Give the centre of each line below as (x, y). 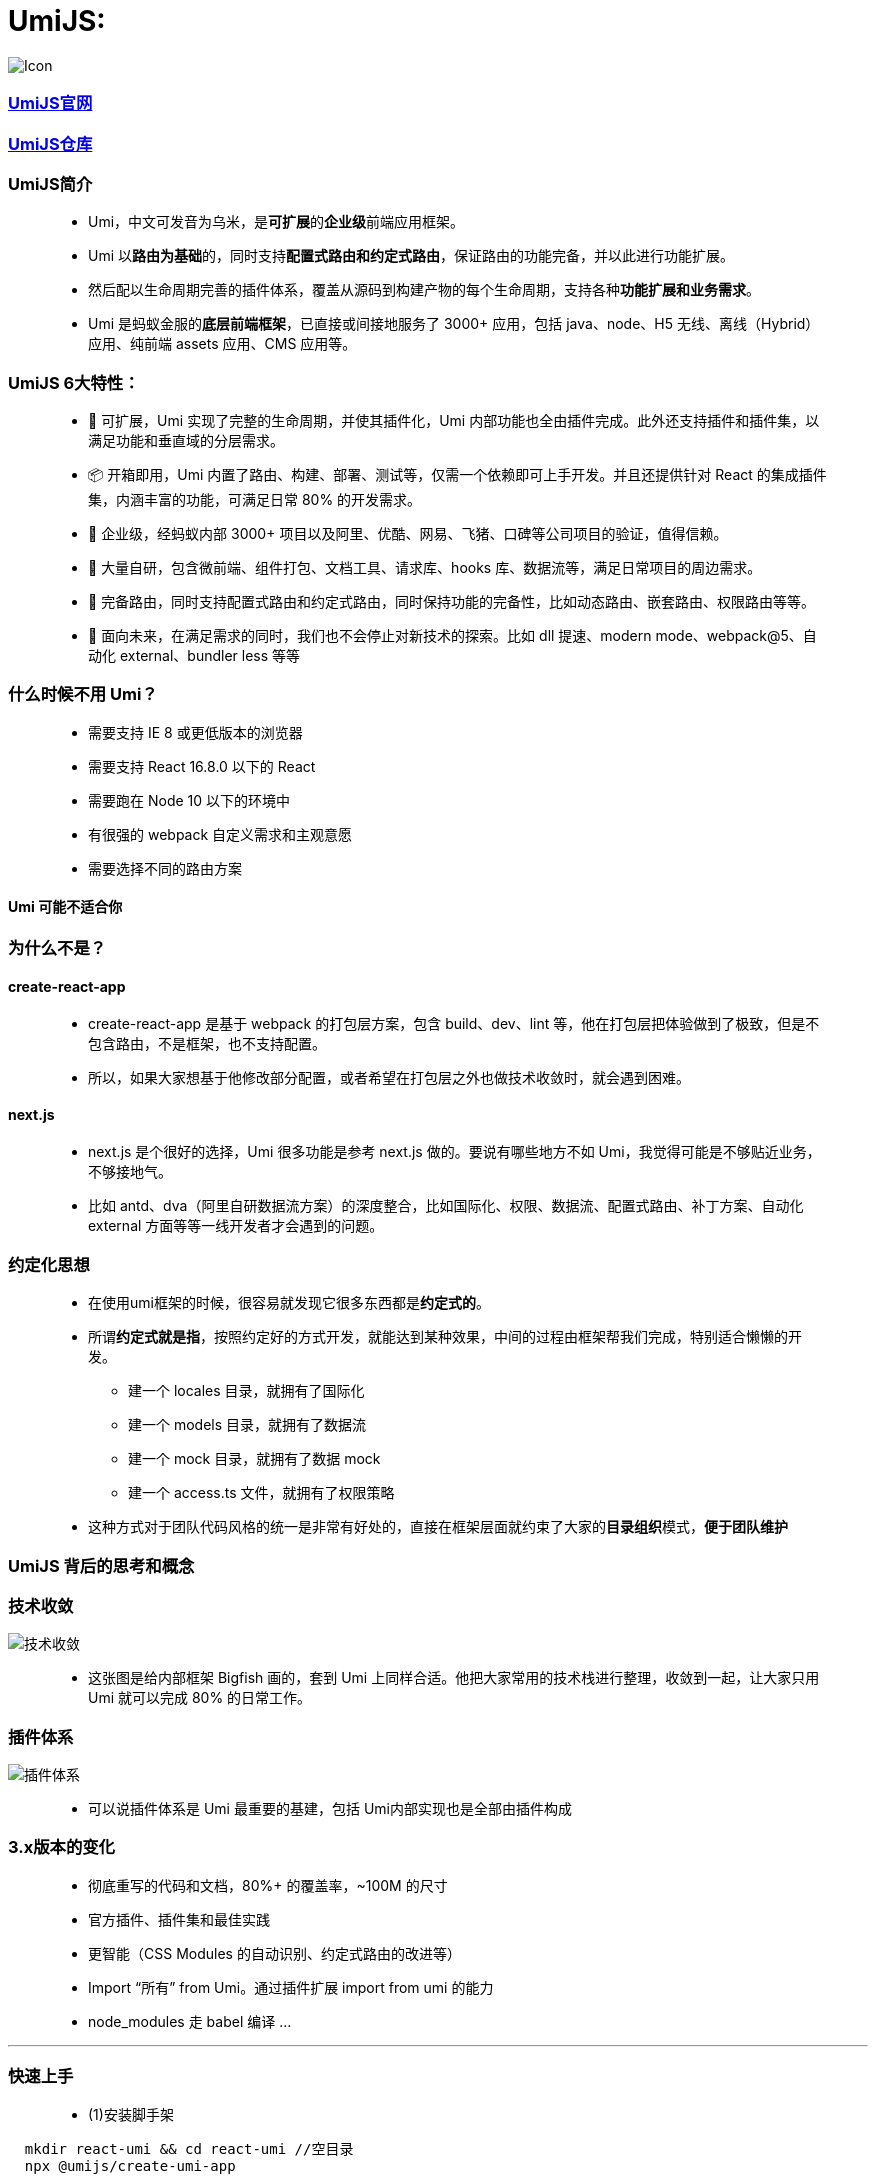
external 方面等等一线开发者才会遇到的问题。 (236, 1226)
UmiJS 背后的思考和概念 (101, 1565)
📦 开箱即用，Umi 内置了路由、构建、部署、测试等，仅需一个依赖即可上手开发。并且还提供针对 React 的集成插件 (457, 474)
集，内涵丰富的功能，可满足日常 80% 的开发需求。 (255, 499)
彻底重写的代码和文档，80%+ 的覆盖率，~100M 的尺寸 (268, 1885)
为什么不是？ (57, 947)
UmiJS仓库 (50, 143)
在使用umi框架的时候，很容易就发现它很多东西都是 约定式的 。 (289, 1303)
